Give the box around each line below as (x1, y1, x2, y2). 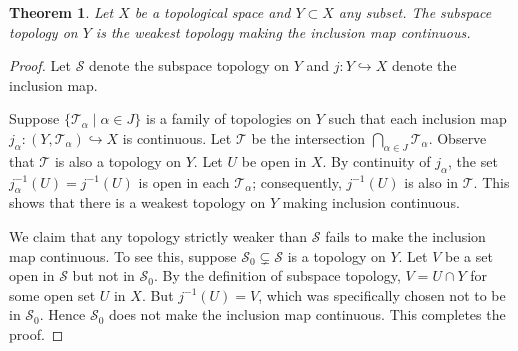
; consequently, (252, 171, 342, 192)
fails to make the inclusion (325, 225, 486, 246)
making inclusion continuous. (282, 192, 460, 213)
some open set (9, 284, 96, 305)
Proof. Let (9, 55, 71, 76)
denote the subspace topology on (89, 55, 290, 76)
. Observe (428, 127, 487, 148)
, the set (447, 150, 498, 171)
